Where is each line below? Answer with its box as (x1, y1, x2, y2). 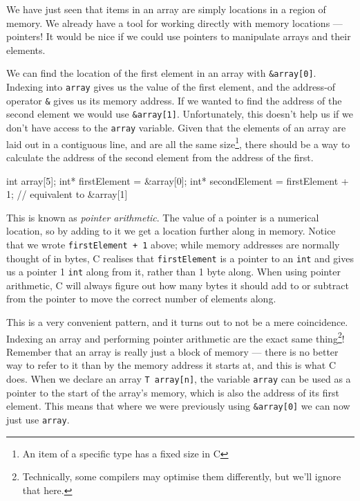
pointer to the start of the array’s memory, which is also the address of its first (6, 385, 339, 399)
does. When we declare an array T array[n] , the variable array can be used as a (6, 372, 351, 386)
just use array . (6, 412, 70, 426)
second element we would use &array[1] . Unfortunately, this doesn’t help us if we (6, 107, 353, 121)
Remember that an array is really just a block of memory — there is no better (6, 344, 339, 358)
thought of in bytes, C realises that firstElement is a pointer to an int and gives (6, 250, 354, 265)
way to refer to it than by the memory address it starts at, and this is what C (6, 358, 337, 372)
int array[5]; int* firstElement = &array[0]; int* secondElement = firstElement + (6, 173, 349, 188)
